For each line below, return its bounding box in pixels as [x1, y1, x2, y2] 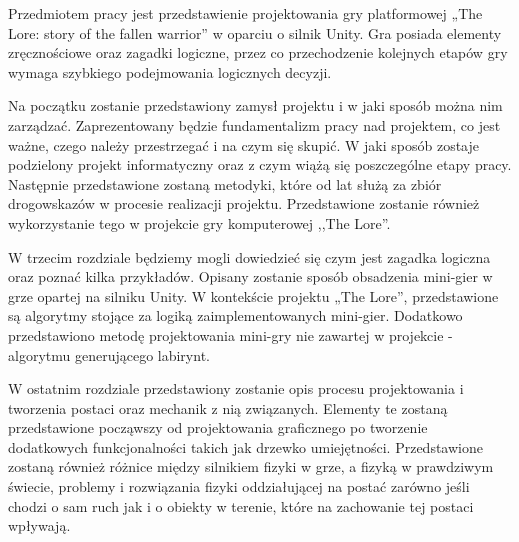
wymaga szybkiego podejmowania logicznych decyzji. [8, 61, 332, 82]
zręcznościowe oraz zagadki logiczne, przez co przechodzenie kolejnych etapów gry [8, 42, 508, 63]
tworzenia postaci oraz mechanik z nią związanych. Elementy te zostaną [8, 397, 448, 418]
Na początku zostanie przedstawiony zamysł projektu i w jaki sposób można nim [8, 95, 503, 116]
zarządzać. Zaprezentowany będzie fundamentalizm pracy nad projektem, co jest [8, 114, 501, 135]
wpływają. [8, 515, 71, 536]
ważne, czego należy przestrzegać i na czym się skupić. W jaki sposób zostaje [8, 134, 480, 155]
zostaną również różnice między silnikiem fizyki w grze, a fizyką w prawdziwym [8, 456, 494, 477]
